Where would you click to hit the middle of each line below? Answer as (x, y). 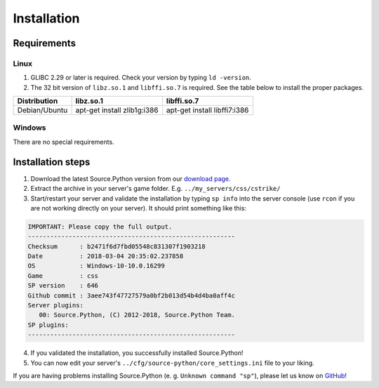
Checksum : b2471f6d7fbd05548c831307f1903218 (117, 246)
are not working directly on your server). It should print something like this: (139, 208)
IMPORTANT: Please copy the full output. (100, 227)
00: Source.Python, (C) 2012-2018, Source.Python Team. (137, 315)
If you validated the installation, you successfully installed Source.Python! (137, 353)
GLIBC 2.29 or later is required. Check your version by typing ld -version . (141, 78)
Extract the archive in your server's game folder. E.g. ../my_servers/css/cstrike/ (155, 189)
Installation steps (52, 162)
